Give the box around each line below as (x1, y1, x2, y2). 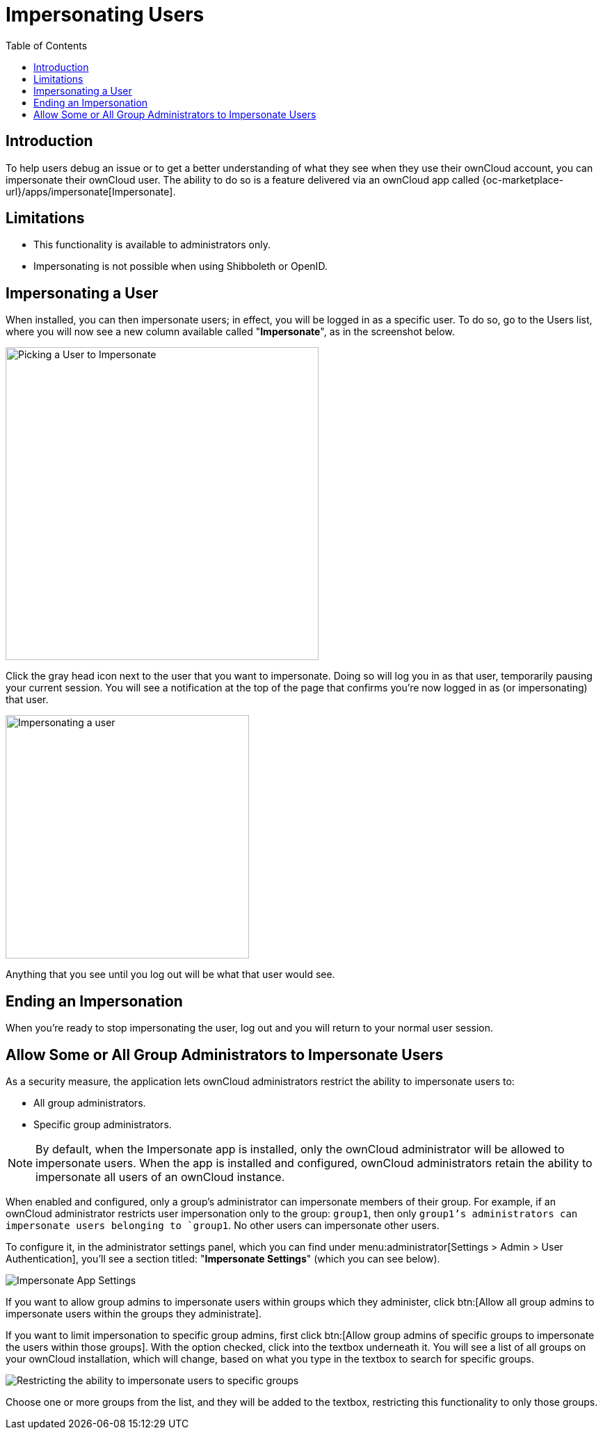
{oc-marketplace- (482, 173, 564, 186)
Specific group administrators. (33, 1118, 172, 1130)
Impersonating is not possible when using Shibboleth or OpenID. (33, 260, 328, 273)
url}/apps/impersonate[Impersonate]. (6, 185, 176, 198)
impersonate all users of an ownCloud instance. (35, 1169, 285, 1184)
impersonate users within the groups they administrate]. (6, 1307, 262, 1320)
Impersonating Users (6, 3, 204, 26)
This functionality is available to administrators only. (33, 239, 271, 251)
